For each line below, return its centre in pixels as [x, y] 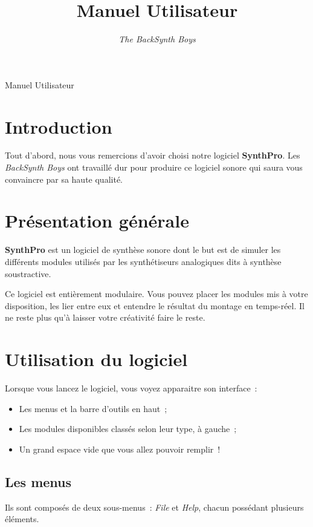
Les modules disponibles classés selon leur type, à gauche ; [128, 429]
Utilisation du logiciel [96, 359]
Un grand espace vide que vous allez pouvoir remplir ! [120, 449]
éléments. [22, 519]
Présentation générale [97, 221]
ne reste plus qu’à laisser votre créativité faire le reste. [105, 317]
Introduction [59, 126]
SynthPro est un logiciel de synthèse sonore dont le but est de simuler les [143, 250]
